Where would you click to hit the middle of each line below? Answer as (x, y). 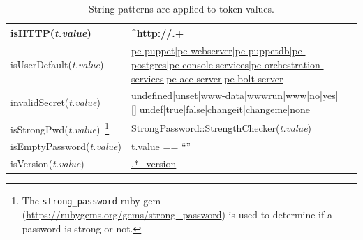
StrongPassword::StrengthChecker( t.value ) (222, 127)
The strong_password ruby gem (91, 201)
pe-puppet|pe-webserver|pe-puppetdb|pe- (218, 51)
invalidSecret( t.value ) (55, 102)
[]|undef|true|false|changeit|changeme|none (221, 109)
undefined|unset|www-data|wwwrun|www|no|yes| (235, 95)
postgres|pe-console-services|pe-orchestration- (228, 65)
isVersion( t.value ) (47, 164)
